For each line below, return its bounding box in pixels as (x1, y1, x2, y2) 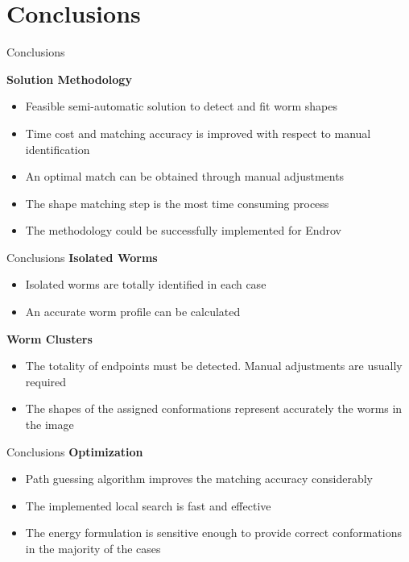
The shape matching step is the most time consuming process (25, 194, 329, 211)
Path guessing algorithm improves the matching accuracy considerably (25, 470, 373, 487)
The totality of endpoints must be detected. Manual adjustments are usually (25, 357, 403, 374)
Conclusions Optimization (6, 443, 143, 460)
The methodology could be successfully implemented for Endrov (25, 222, 341, 239)
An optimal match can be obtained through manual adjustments (25, 168, 345, 185)
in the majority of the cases (25, 540, 161, 556)
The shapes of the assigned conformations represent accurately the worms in (25, 400, 403, 417)
